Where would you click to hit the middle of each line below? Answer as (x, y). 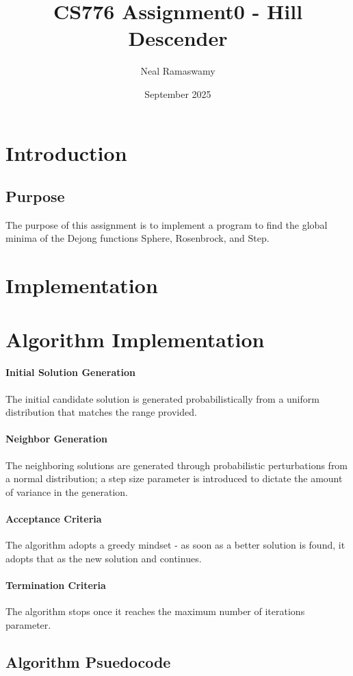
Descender (178, 38)
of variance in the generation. (67, 491)
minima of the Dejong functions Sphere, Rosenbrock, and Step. (138, 238)
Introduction (66, 152)
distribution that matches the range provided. (101, 412)
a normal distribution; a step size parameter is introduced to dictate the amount (174, 478)
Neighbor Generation (56, 439)
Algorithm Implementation (135, 339)
